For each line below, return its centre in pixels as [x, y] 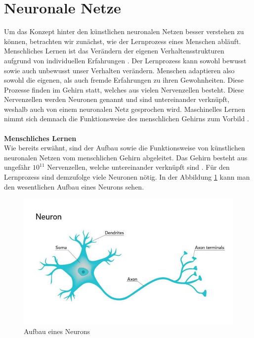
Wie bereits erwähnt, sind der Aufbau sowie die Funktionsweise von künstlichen [125, 148]
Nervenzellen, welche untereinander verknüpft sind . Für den [138, 167]
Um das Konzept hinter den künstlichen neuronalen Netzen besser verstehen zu [124, 31]
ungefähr [17, 167]
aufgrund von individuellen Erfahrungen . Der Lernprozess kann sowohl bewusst [125, 60]
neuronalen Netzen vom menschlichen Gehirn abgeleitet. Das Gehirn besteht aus [126, 157]
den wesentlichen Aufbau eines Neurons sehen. [74, 186]
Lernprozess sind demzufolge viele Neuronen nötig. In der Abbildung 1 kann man [127, 177]
